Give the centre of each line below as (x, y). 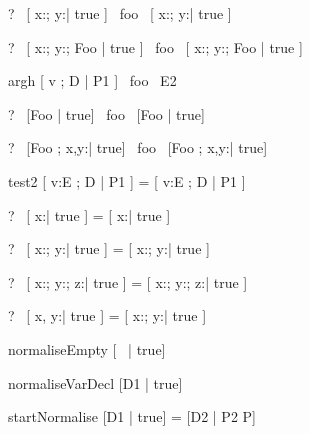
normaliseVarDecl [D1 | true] (95, 382)
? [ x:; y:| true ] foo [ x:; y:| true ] (120, 13)
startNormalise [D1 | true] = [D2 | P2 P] (132, 416)
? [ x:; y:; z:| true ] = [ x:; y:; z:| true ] (128, 281)
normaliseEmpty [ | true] (87, 348)
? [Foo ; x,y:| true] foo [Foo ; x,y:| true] (138, 147)
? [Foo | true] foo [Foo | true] (106, 113)
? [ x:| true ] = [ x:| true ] (89, 214)
